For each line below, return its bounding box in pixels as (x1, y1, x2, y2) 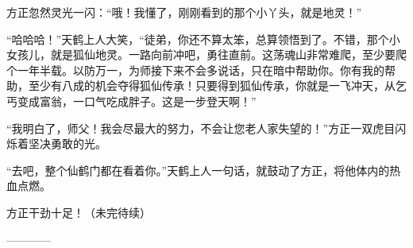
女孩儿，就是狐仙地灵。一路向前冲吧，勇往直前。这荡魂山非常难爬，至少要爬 (6, 46, 407, 63)
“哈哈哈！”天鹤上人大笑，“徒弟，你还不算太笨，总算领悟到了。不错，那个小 (6, 30, 400, 47)
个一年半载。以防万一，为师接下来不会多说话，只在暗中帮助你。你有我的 (6, 61, 384, 78)
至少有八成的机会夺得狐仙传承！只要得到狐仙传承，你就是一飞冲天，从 (28, 77, 396, 94)
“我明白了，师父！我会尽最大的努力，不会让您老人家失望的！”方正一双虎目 (6, 119, 396, 136)
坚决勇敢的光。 (28, 135, 106, 152)
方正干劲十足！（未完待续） (6, 203, 151, 220)
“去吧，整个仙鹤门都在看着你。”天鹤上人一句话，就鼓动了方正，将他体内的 (6, 161, 390, 178)
